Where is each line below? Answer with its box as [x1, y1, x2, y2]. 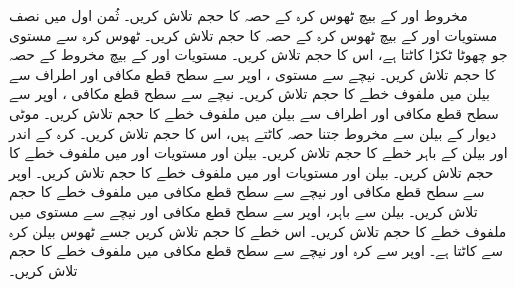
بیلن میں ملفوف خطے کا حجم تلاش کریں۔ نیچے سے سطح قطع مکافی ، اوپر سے [9, 83, 490, 104]
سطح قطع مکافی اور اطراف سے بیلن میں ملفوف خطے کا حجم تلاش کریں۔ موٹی [9, 102, 499, 123]
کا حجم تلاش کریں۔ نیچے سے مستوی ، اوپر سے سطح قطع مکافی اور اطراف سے [9, 63, 496, 84]
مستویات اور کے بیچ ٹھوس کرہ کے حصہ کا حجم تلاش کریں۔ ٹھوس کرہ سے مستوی [9, 24, 498, 45]
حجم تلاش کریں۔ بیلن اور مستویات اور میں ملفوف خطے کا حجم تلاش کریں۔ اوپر [9, 161, 494, 182]
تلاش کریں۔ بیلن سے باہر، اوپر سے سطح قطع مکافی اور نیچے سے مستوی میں [9, 200, 478, 221]
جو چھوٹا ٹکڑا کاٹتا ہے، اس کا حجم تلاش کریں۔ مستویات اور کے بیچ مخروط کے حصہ [9, 44, 508, 65]
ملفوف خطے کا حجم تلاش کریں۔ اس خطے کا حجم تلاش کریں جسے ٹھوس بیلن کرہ [9, 220, 507, 241]
